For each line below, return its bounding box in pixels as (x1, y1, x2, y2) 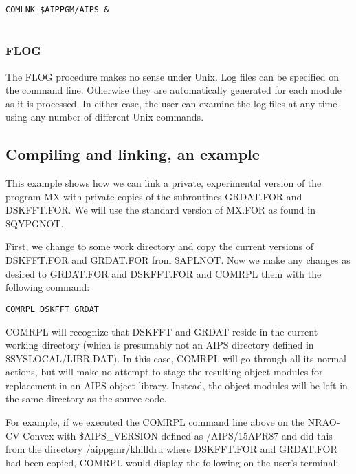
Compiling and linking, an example (5, 143, 260, 165)
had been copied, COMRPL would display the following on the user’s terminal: (5, 455, 339, 469)
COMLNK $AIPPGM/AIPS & (5, 5, 109, 14)
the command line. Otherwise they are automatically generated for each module (5, 83, 342, 97)
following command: (5, 280, 90, 294)
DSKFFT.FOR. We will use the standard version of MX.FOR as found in (5, 203, 315, 217)
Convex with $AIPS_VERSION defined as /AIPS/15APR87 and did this (23, 428, 333, 442)
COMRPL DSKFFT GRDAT (5, 304, 100, 314)
